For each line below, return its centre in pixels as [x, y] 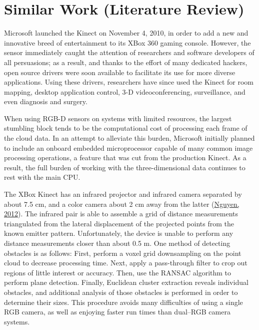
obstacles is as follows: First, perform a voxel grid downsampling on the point [123, 253]
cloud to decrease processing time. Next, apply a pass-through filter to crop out [126, 263]
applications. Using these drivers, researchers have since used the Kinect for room [129, 82]
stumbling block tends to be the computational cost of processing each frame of [126, 128]
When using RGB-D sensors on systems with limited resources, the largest [118, 118]
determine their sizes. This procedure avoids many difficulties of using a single [123, 302]
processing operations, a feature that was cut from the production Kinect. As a [125, 157]
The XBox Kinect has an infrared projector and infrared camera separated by [123, 194]
